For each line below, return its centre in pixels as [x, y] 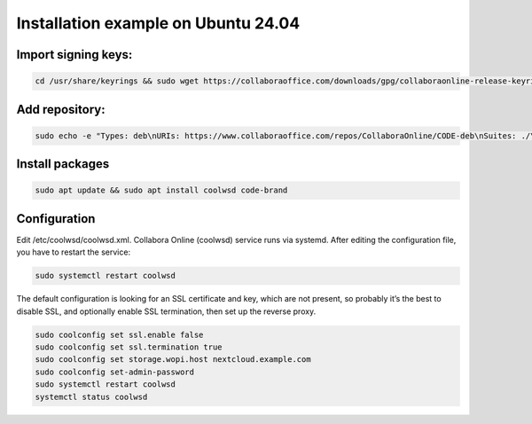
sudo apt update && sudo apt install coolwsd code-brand [161, 190]
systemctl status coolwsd [91, 397]
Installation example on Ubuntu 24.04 [158, 23]
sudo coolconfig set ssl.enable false [119, 334]
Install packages [63, 164]
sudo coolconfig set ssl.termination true [129, 347]
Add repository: [61, 110]
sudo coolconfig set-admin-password [115, 372]
